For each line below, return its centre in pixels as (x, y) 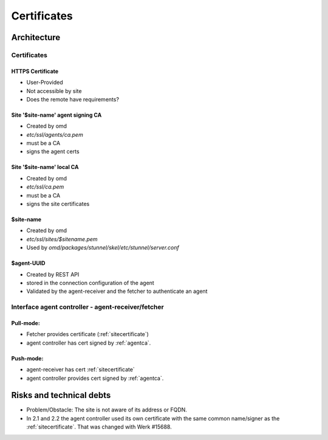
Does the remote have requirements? (73, 99)
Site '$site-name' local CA (45, 167)
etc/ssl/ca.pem (45, 187)
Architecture (36, 37)
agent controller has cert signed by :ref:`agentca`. (89, 343)
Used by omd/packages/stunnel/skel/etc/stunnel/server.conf (103, 248)
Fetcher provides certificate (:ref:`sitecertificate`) (87, 334)
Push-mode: (27, 358)
